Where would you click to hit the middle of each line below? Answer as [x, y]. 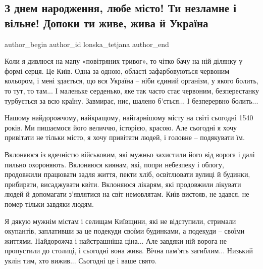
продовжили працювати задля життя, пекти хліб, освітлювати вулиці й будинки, [127, 174]
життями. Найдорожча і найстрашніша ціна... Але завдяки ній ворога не [116, 240]
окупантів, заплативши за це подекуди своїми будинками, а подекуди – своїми [125, 231]
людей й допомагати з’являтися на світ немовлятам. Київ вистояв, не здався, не [127, 194]
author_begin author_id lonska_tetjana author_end [87, 44]
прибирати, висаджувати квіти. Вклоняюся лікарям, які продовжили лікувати [123, 184]
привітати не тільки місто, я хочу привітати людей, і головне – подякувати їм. [125, 137]
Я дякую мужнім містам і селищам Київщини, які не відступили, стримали [120, 221]
